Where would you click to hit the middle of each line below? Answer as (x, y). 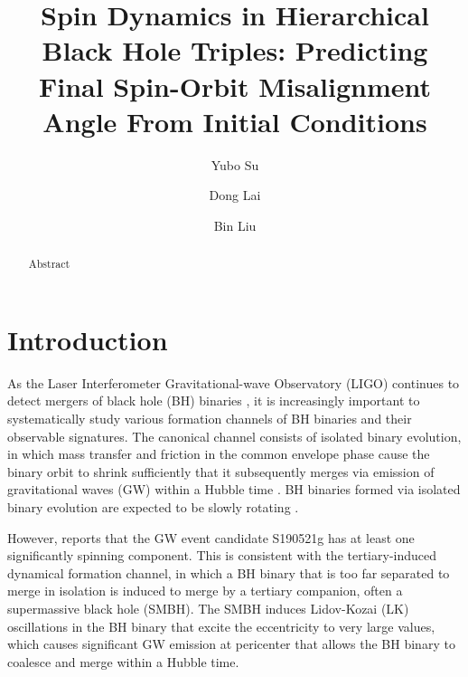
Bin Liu (235, 225)
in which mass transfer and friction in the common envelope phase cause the (219, 454)
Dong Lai (235, 195)
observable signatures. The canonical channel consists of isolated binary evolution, (234, 436)
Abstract (49, 264)
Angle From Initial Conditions (235, 121)
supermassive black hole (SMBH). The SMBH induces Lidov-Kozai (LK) (208, 608)
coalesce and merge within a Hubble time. (123, 661)
